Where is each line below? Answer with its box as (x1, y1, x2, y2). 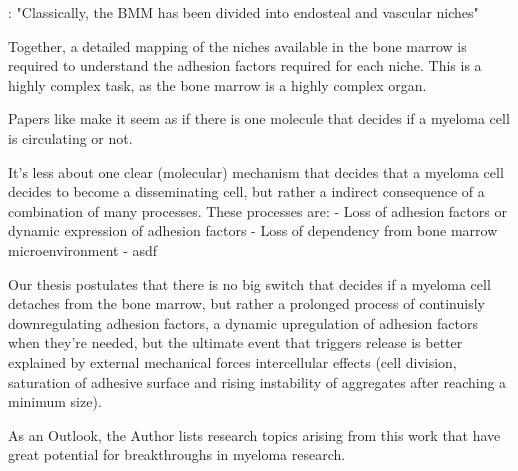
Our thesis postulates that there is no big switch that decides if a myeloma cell (8, 273, 491, 294)
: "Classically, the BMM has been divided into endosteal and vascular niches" (8, 2, 479, 22)
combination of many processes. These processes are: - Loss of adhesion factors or (8, 200, 507, 221)
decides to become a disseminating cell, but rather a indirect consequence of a (8, 181, 485, 202)
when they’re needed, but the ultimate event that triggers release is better (8, 332, 463, 353)
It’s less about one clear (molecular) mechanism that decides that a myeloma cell (8, 161, 504, 182)
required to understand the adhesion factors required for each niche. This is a (8, 55, 482, 76)
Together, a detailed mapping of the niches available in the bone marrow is (8, 35, 467, 56)
